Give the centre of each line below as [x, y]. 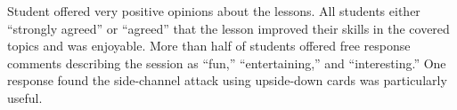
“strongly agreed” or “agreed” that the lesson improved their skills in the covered [228, 28]
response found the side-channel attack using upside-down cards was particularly [227, 80]
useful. [25, 97]
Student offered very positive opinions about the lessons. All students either [214, 11]
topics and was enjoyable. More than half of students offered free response [209, 46]
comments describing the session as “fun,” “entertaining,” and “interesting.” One [227, 63]
